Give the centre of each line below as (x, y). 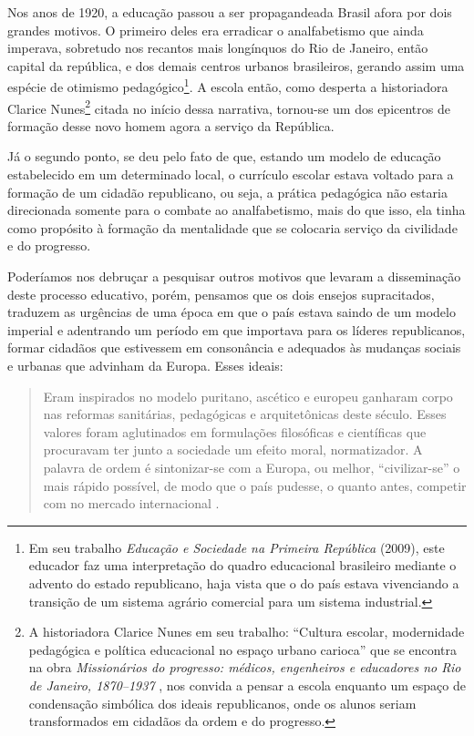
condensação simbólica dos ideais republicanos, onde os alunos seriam (222, 703)
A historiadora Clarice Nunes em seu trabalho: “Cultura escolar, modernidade (247, 632)
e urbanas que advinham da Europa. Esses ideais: (145, 365)
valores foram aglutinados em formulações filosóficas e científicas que (235, 431)
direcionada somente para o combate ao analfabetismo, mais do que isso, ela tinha (237, 210)
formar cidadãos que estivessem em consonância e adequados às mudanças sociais (234, 348)
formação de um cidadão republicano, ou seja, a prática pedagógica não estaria (227, 192)
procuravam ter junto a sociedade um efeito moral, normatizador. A (233, 450)
